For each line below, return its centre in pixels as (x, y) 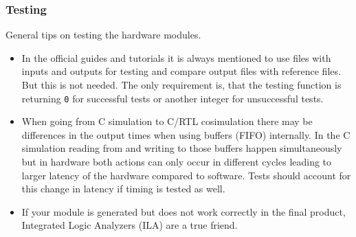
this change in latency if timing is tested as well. (123, 189)
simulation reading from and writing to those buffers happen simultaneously (182, 148)
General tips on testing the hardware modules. (103, 35)
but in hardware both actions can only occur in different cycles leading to (177, 162)
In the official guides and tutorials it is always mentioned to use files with (176, 57)
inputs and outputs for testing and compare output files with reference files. (181, 71)
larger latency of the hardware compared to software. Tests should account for (186, 175)
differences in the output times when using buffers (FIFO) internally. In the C (186, 134)
